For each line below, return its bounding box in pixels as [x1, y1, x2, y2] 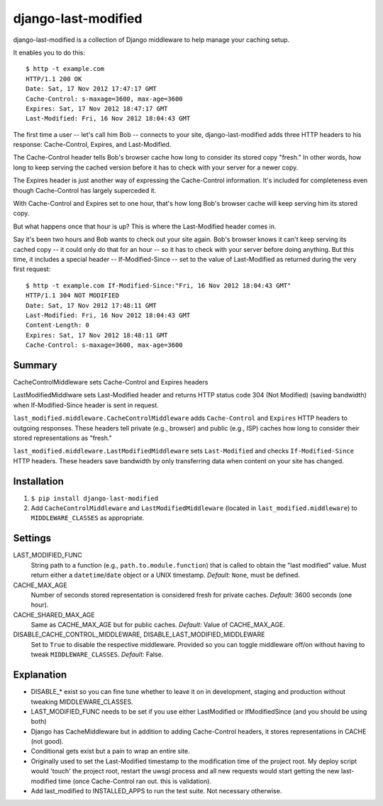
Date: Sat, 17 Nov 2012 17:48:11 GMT [26, 302, 157, 309]
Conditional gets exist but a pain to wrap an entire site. [30, 747, 191, 756]
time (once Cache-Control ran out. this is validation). [57, 777, 212, 785]
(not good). [30, 737, 64, 746]
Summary [13, 359, 57, 371]
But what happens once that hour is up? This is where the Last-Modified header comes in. [13, 222, 277, 231]
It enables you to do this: [13, 48, 85, 57]
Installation [13, 475, 64, 487]
